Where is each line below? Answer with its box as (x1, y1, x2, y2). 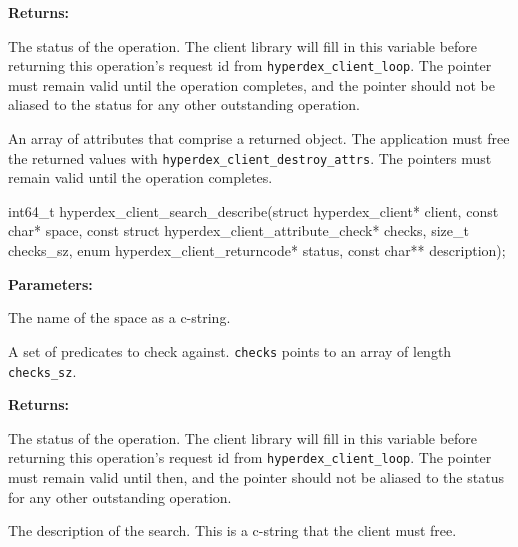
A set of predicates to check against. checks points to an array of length (8, 340, 452, 361)
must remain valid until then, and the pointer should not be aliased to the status (8, 467, 504, 487)
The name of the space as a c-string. (8, 307, 231, 328)
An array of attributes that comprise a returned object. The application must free (8, 128, 510, 149)
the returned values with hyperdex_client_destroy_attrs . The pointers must (8, 147, 492, 168)
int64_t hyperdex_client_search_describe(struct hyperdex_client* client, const (8, 200, 499, 221)
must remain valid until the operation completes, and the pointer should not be (8, 74, 495, 95)
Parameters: (8, 273, 93, 294)
